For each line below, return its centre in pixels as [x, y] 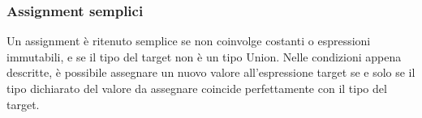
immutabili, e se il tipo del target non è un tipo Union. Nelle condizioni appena [204, 56]
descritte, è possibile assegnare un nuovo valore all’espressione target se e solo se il [211, 72]
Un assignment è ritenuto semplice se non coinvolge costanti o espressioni [189, 41]
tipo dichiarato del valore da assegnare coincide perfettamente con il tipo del [197, 88]
